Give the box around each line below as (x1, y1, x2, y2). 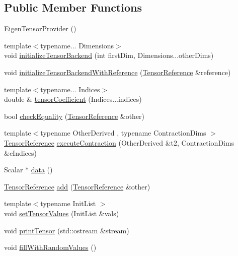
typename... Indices (40, 84, 100, 94)
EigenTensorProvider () (4, 23, 76, 34)
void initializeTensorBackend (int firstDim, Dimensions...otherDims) (4, 50, 214, 60)
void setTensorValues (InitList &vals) (4, 208, 119, 218)
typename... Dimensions (40, 40, 114, 50)
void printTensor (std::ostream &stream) (4, 225, 129, 235)
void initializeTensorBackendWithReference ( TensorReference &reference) (4, 67, 231, 77)
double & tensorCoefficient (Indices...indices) (4, 94, 142, 104)
